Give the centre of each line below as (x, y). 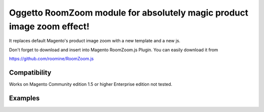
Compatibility (30, 72)
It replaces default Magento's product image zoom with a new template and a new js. (95, 41)
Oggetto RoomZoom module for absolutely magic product (129, 13)
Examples (24, 98)
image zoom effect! (49, 26)
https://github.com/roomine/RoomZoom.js (51, 59)
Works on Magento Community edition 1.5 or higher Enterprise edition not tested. (91, 84)
